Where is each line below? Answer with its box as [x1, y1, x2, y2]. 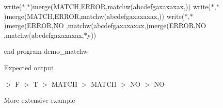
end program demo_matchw [4, 46, 88, 56]
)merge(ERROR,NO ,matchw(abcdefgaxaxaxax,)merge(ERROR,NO [4, 20, 206, 31]
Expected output [4, 62, 54, 72]
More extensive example [4, 95, 75, 105]
